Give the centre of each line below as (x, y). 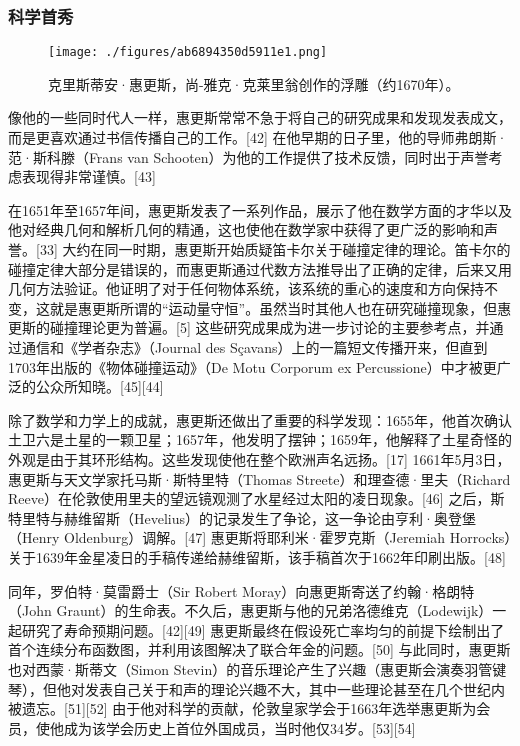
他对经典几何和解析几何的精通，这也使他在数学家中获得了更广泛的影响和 (246, 229)
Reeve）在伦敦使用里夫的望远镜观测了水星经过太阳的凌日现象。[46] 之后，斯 (256, 498)
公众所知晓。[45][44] (99, 386)
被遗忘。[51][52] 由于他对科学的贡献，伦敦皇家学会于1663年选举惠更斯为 (242, 708)
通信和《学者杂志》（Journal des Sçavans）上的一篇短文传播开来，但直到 (254, 347)
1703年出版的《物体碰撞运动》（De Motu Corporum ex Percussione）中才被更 (252, 366)
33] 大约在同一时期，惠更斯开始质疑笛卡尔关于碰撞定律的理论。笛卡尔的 (275, 249)
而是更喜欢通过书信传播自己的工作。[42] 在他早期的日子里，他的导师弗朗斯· (258, 137)
